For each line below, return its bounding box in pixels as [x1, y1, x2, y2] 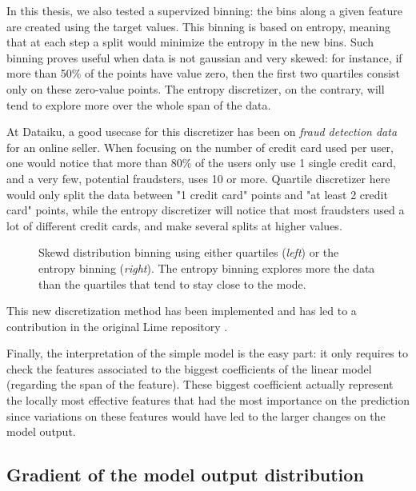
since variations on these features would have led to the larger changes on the [6, 407, 386, 424]
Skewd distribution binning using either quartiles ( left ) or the [38, 244, 339, 261]
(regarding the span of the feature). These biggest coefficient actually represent [6, 376, 394, 393]
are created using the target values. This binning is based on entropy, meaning [6, 18, 391, 34]
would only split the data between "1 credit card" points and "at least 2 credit [6, 186, 388, 202]
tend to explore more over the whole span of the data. [6, 96, 271, 113]
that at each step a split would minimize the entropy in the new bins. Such [6, 34, 374, 50]
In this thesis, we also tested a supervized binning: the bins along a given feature [6, 2, 402, 18]
